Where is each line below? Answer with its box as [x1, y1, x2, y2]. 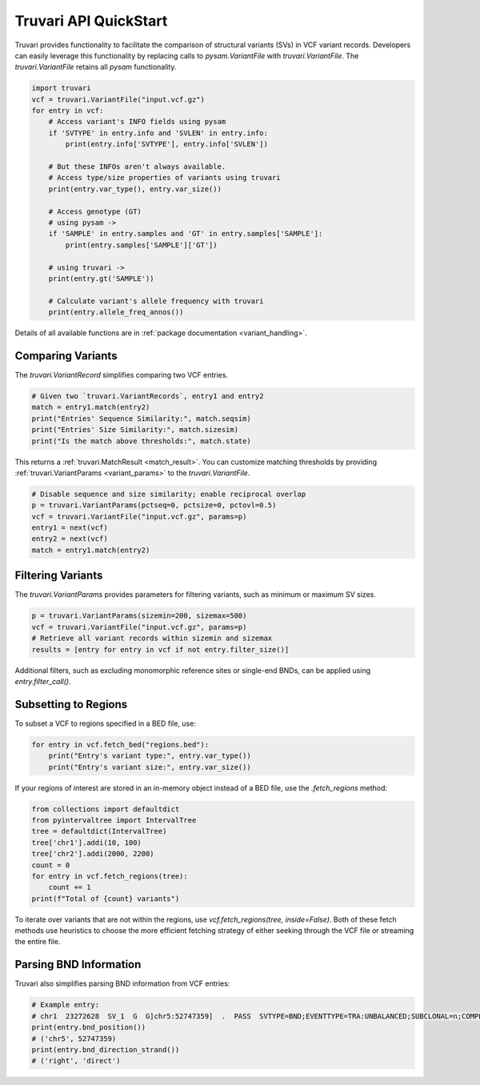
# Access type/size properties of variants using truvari [48, 173, 281, 182]
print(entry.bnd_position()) [31, 1023, 146, 1032]
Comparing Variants [14, 349, 118, 362]
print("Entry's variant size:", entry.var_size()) [48, 763, 251, 771]
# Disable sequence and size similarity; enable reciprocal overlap [31, 489, 306, 498]
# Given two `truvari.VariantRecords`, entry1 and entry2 [31, 392, 264, 400]
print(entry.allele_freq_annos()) [48, 308, 184, 317]
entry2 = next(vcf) [31, 534, 108, 543]
